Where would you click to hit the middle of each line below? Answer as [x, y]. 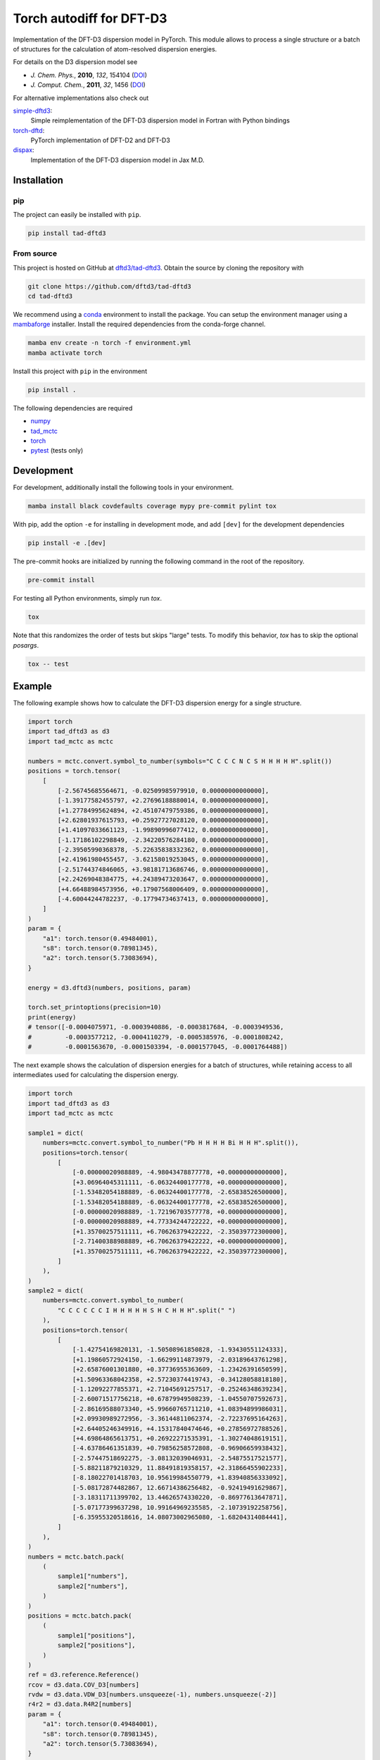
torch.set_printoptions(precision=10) [95, 1007]
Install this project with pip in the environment [80, 371]
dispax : [24, 150]
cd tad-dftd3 [50, 296]
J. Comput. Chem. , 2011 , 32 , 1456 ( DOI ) [88, 85]
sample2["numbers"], [93, 1586]
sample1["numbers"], [93, 1576]
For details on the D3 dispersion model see [75, 62]
